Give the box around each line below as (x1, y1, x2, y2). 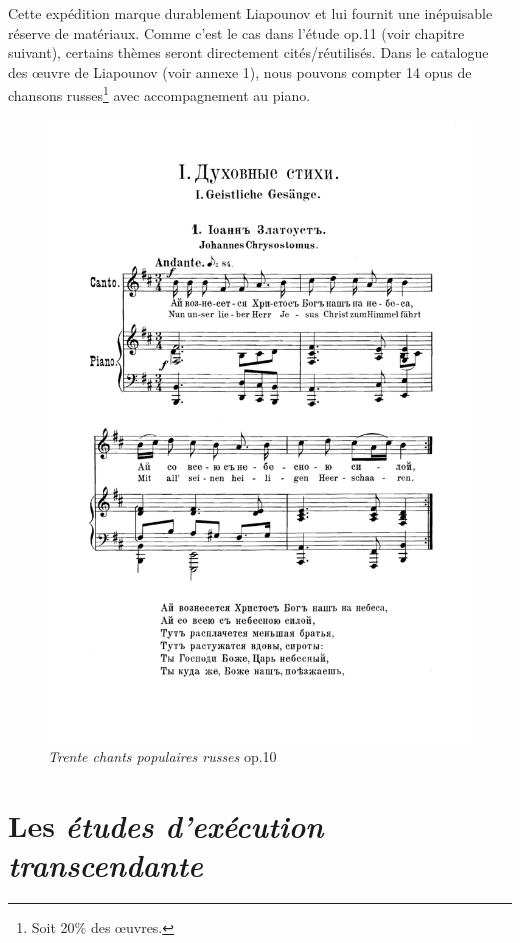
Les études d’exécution (8, 804, 324, 846)
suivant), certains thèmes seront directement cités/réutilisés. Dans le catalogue (8, 42, 489, 63)
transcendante (8, 844, 203, 886)
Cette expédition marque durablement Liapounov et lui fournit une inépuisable (8, 3, 493, 23)
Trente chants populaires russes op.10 (48, 746, 277, 767)
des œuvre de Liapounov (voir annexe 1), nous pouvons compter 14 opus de (8, 61, 472, 82)
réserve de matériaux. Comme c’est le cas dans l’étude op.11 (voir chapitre (8, 22, 465, 43)
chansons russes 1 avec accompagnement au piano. (8, 82, 311, 106)
